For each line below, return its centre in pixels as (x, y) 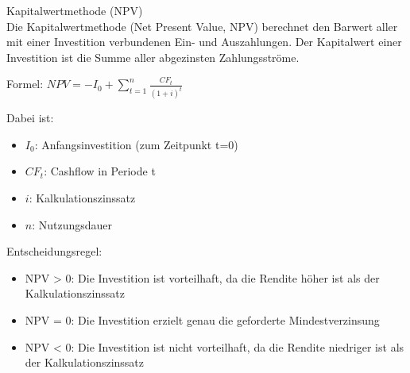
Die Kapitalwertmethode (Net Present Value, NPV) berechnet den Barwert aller (202, 26)
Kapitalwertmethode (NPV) (75, 10)
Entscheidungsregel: (54, 251)
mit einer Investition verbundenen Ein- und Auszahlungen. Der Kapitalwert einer (204, 42)
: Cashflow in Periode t (100, 171)
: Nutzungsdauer (72, 224)
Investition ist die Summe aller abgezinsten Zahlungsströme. (153, 57)
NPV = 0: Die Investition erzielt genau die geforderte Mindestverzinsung (202, 320)
